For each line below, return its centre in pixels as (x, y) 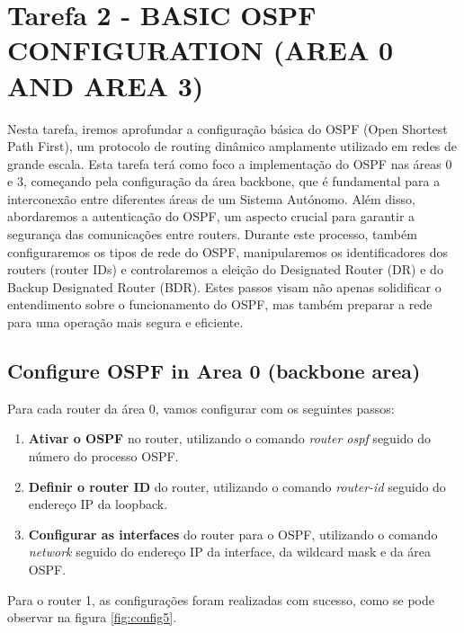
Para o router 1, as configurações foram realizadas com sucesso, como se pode (221, 599)
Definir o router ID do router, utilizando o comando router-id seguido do (237, 486)
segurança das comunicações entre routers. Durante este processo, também (212, 234)
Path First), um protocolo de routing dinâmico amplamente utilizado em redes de (232, 146)
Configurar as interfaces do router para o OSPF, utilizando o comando (233, 534)
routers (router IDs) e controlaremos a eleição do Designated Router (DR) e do (225, 269)
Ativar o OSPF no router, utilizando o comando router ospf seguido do (230, 438)
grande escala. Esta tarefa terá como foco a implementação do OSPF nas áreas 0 (230, 163)
